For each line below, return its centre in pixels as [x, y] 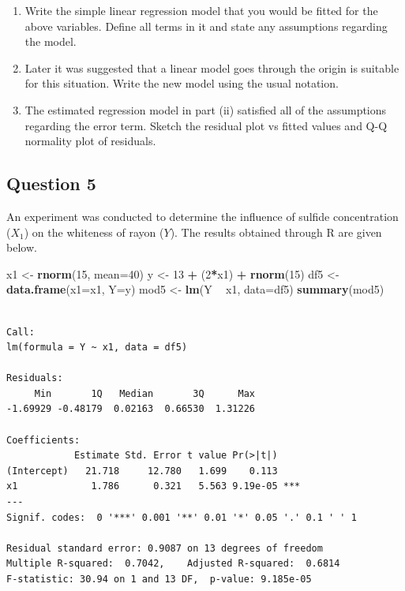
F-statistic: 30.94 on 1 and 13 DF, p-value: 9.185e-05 [159, 580]
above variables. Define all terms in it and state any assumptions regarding [206, 26]
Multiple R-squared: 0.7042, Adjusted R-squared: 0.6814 [173, 564]
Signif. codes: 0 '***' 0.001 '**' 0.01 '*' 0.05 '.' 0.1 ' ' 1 [182, 517]
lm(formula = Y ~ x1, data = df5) [97, 348]
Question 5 [51, 183]
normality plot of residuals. [90, 141]
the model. [51, 41]
